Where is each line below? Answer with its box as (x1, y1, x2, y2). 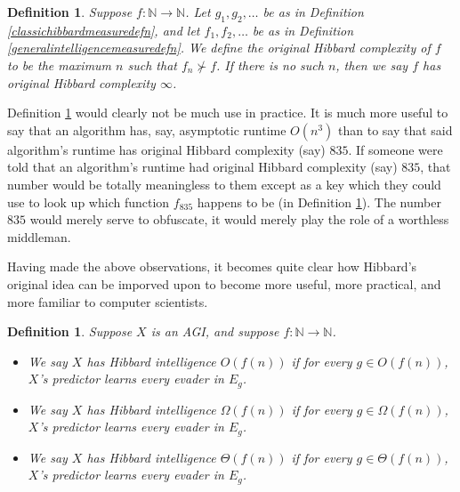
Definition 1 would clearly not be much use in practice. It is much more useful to (7, 103, 448, 122)
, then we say (335, 55, 408, 74)
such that (127, 55, 177, 74)
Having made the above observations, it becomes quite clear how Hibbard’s (7, 257, 417, 276)
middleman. (7, 227, 71, 246)
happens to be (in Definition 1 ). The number (197, 192, 441, 211)
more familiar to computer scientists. (7, 292, 208, 311)
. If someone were (348, 140, 443, 158)
